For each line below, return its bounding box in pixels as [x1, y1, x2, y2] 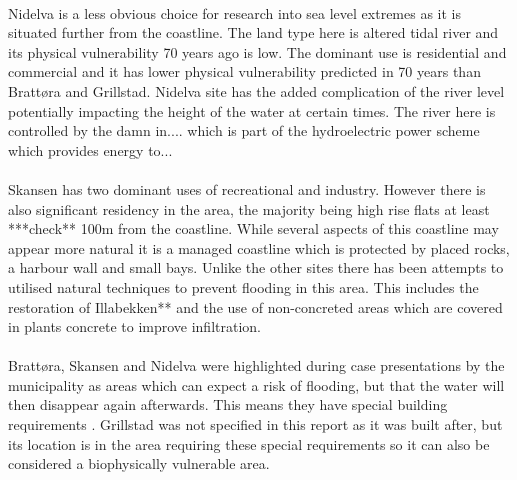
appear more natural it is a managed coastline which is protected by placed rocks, [8, 237, 510, 258]
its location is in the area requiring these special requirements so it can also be [8, 433, 490, 454]
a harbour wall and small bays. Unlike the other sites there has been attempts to [8, 257, 504, 278]
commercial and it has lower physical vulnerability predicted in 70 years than [8, 61, 481, 82]
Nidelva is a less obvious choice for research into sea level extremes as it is [8, 2, 462, 23]
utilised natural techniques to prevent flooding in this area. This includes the [8, 276, 479, 297]
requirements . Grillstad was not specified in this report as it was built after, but [8, 414, 503, 435]
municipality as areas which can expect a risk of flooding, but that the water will [8, 374, 505, 395]
